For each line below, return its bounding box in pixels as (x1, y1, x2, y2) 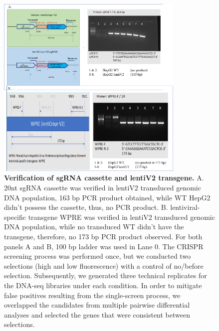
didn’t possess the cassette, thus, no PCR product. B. (4, 202, 168, 212)
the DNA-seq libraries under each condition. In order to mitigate (4, 280, 202, 290)
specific (4, 211, 26, 222)
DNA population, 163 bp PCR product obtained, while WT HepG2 (4, 192, 211, 202)
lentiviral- (170, 202, 200, 212)
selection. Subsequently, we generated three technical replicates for (4, 270, 207, 281)
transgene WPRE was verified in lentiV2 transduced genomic (28, 211, 215, 222)
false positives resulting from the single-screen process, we (4, 290, 181, 300)
